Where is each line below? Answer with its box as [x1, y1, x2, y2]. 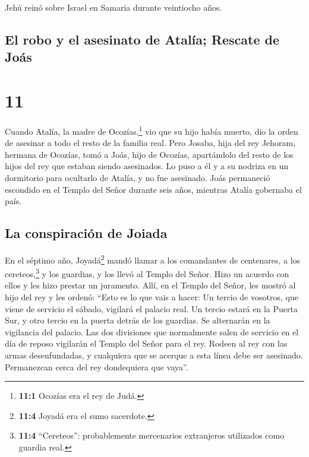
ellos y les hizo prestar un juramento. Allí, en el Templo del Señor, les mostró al [5, 279, 296, 291]
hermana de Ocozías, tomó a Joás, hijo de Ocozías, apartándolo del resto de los [5, 148, 294, 160]
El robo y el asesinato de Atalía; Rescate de [5, 30, 279, 48]
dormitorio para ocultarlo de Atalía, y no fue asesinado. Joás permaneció [5, 171, 270, 183]
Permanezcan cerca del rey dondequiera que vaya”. [5, 360, 188, 373]
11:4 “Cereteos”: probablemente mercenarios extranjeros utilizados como [18, 429, 285, 442]
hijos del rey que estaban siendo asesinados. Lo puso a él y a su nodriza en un [5, 160, 289, 172]
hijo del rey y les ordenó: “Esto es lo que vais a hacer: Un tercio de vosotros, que [5, 291, 298, 303]
